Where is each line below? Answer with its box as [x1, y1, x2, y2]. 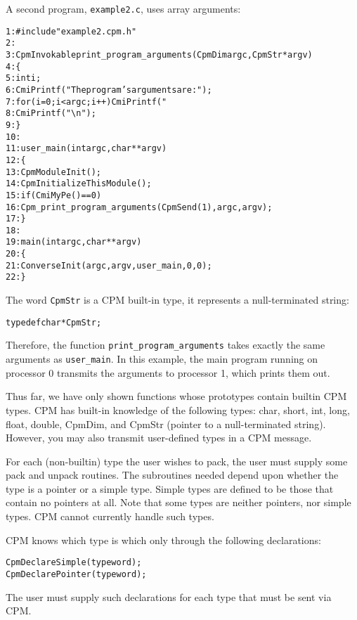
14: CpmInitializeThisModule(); [6, 179, 152, 189]
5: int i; [6, 73, 41, 84]
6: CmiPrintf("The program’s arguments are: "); [6, 84, 212, 95]
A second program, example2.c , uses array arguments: [6, 1, 241, 15]
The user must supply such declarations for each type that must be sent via [6, 589, 332, 604]
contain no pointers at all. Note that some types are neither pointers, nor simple [6, 495, 351, 510]
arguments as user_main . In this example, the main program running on [6, 351, 318, 366]
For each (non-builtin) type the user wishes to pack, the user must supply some [6, 453, 348, 468]
